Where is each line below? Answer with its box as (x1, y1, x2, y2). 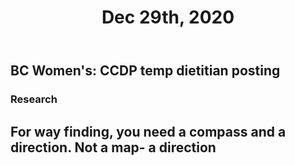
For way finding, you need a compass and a (10, 123, 287, 140)
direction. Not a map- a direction (10, 139, 217, 156)
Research (10, 92, 58, 106)
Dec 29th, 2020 (101, 6, 235, 29)
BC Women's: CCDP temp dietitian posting (10, 62, 281, 80)
